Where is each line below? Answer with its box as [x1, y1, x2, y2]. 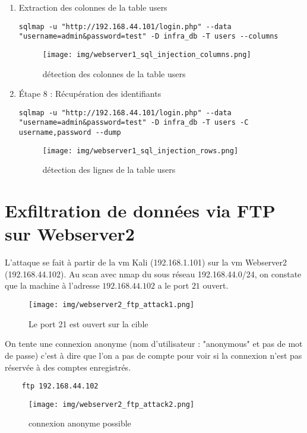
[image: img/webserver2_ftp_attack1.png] [29, 301, 195, 309]
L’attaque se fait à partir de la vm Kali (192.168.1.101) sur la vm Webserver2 [5, 256, 287, 268]
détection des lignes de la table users [42, 163, 176, 176]
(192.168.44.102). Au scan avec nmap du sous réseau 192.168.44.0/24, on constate [5, 267, 302, 280]
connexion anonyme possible [29, 417, 131, 429]
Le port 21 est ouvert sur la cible [29, 317, 148, 330]
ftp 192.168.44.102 [21, 382, 99, 391]
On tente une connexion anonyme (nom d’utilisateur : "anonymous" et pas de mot [5, 337, 303, 350]
